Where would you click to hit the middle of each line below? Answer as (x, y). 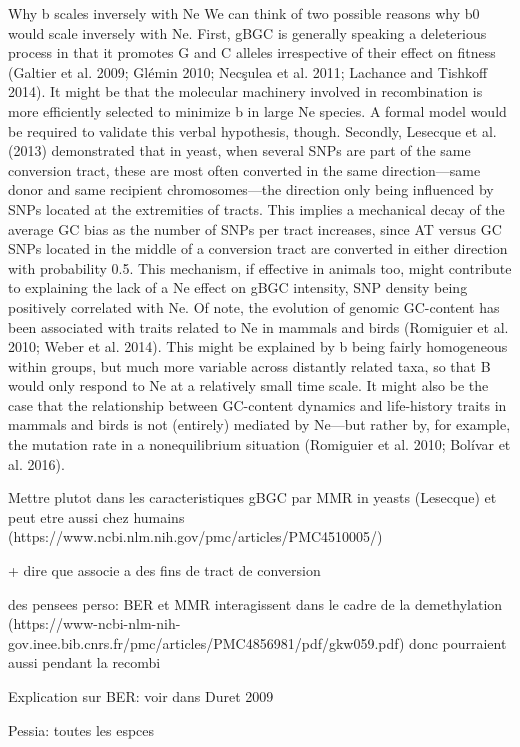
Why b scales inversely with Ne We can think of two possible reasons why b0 (244, 13)
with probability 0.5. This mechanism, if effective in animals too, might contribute (260, 267)
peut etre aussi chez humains (96, 516)
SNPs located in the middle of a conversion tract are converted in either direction (258, 248)
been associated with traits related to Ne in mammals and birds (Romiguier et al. (258, 326)
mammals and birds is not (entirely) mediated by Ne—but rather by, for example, (259, 424)
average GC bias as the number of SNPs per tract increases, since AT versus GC (255, 228)
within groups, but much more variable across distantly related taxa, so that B (249, 365)
